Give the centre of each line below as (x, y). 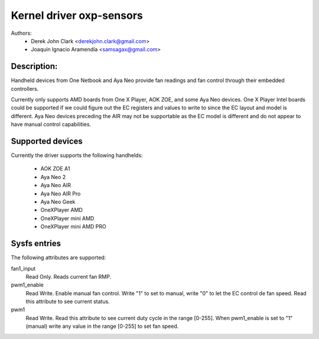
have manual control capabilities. (51, 125)
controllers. (25, 89)
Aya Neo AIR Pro (61, 193)
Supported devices (47, 141)
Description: (34, 66)
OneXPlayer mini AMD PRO (73, 227)
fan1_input (23, 268)
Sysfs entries (36, 244)
